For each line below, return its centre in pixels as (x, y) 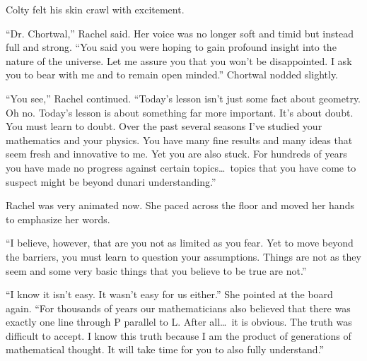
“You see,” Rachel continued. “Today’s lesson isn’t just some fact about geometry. (183, 98)
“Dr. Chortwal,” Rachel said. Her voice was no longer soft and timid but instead (180, 33)
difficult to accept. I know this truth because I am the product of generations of (179, 335)
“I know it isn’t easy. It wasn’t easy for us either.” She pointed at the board (169, 294)
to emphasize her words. (58, 219)
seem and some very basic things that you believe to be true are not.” (156, 270)
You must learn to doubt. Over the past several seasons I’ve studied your (164, 126)
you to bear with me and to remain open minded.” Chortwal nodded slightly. (172, 75)
